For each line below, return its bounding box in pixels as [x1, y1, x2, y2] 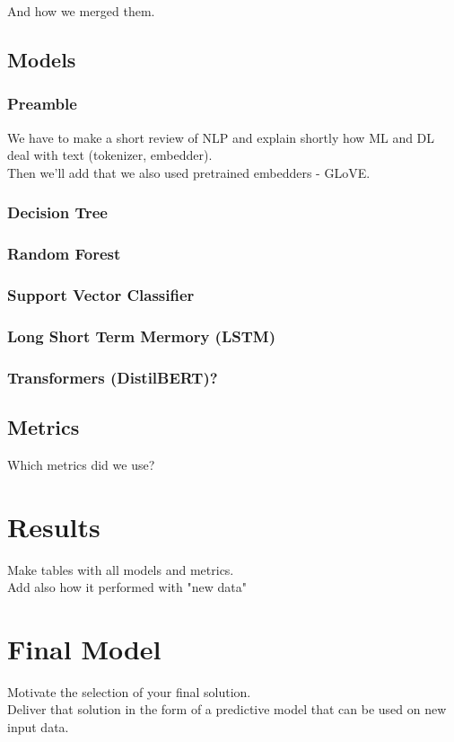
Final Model [7, 630, 162, 667]
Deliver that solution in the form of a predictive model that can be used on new [7, 700, 447, 719]
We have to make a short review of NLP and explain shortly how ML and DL [7, 128, 435, 146]
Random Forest [7, 243, 121, 265]
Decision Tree [7, 201, 108, 224]
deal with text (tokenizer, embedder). [7, 146, 213, 164]
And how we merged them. [7, 2, 155, 20]
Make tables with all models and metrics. [7, 560, 234, 579]
